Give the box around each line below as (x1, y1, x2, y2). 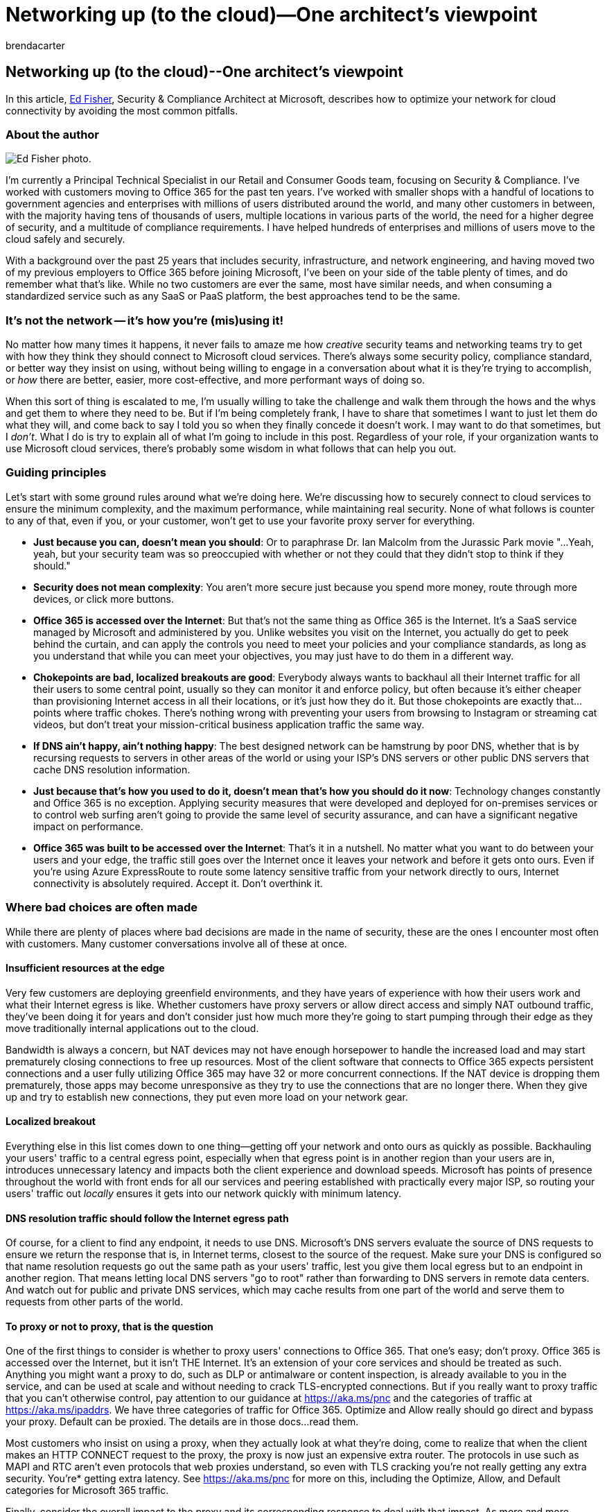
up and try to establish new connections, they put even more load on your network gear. (6, 1090, 408, 1103)
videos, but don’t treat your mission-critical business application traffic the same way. (33, 718, 425, 730)
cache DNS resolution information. (33, 763, 191, 775)
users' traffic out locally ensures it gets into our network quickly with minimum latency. (6, 1187, 402, 1200)
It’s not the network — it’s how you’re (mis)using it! (6, 313, 283, 327)
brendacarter (6, 39, 65, 51)
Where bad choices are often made (6, 900, 198, 915)
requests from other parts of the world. (6, 1296, 184, 1308)
